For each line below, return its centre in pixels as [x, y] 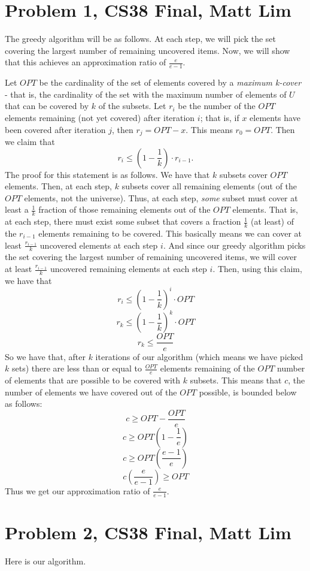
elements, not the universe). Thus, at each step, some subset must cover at [161, 197]
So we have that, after [45, 356]
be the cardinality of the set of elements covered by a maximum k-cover [170, 82]
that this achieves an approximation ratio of [86, 62]
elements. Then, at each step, [59, 186]
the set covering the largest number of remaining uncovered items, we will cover [151, 257]
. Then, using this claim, [257, 269]
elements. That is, [265, 209]
